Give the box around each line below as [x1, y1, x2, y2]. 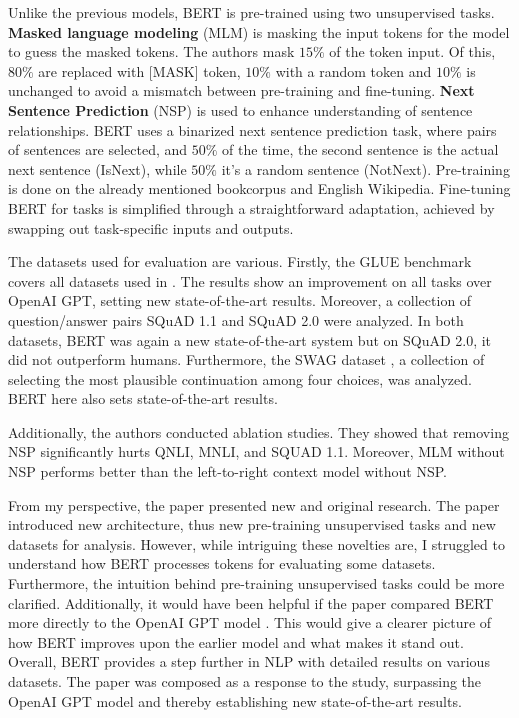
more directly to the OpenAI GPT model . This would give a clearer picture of [8, 612, 492, 633]
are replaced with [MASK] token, [38, 60, 241, 81]
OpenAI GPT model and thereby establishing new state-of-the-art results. [8, 690, 462, 711]
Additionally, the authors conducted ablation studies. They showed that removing [8, 421, 509, 442]
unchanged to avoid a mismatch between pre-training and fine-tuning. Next [8, 80, 475, 101]
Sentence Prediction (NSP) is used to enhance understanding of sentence [8, 99, 473, 120]
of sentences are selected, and [8, 139, 188, 160]
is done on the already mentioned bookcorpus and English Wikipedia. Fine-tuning [8, 178, 511, 199]
